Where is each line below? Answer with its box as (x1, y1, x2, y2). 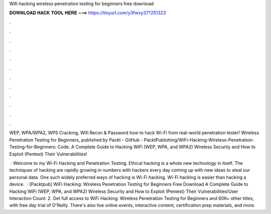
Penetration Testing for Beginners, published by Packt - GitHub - (9, 137, 143, 143)
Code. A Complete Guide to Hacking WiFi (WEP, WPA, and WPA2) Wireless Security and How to (57, 144, 256, 150)
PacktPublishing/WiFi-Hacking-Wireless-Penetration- (144, 137, 254, 143)
